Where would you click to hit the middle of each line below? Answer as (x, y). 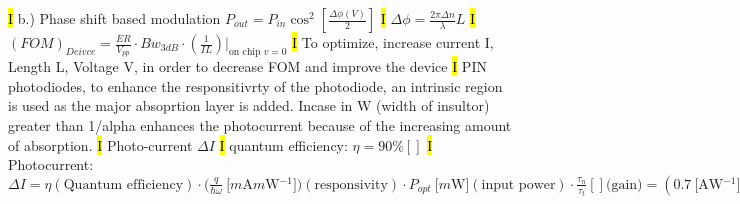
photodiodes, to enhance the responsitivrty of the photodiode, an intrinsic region (255, 85)
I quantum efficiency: (283, 144)
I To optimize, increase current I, (393, 42)
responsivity (351, 184)
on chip (244, 51)
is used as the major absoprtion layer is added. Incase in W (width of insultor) (249, 105)
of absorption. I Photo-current (100, 144)
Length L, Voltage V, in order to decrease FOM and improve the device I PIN (247, 66)
